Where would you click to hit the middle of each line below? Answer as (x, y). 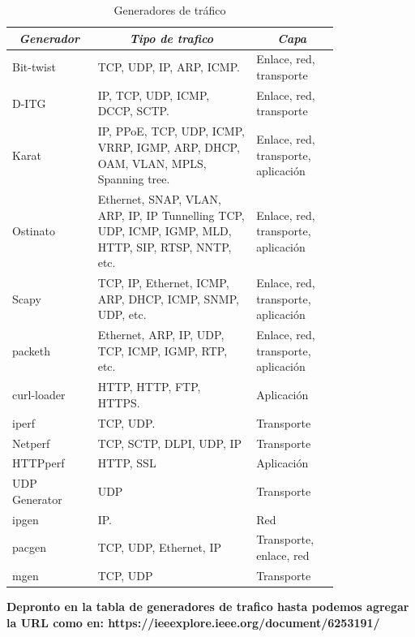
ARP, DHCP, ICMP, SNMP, (168, 298)
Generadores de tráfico (170, 10)
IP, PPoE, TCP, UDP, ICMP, (171, 131)
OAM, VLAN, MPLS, (152, 163)
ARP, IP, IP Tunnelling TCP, (171, 215)
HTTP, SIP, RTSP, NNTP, (165, 246)
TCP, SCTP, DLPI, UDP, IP (170, 443)
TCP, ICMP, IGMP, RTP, (163, 350)
